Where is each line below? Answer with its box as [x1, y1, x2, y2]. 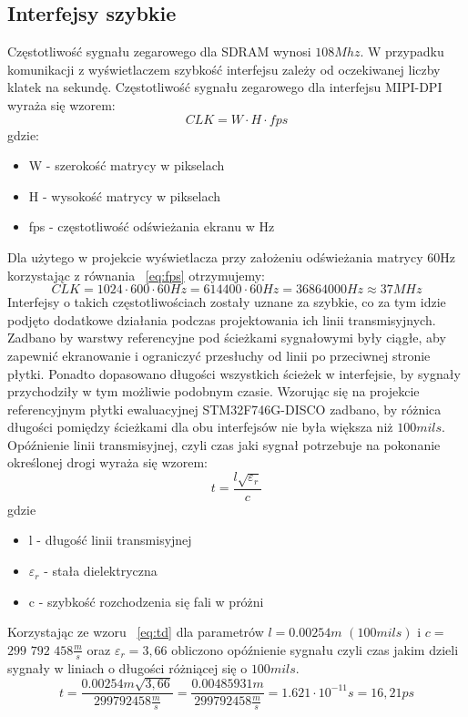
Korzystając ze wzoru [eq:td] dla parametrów [7, 622, 264, 641]
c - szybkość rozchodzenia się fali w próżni [28, 591, 264, 610]
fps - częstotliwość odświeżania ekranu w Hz [28, 217, 275, 236]
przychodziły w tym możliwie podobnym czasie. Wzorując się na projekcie [7, 382, 420, 401]
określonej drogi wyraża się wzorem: [7, 453, 209, 472]
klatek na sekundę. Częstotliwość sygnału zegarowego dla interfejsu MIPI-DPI [7, 77, 443, 97]
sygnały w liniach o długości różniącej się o [7, 658, 248, 677]
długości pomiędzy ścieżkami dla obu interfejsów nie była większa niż [7, 417, 393, 436]
